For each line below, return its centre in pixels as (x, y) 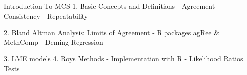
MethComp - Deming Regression (54, 42)
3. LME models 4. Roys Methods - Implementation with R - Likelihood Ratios (123, 58)
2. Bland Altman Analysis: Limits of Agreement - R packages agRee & (112, 32)
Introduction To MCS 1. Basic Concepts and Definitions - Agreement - (112, 6)
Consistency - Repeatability (46, 16)
